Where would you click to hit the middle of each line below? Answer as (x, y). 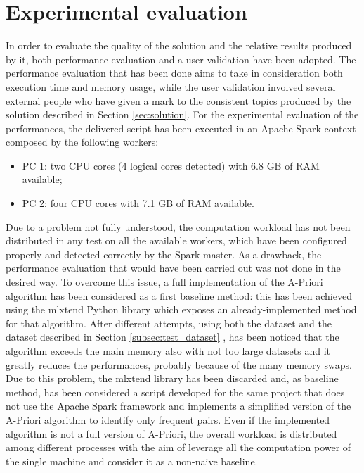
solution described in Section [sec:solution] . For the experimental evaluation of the (182, 114)
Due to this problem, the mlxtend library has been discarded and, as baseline (172, 378)
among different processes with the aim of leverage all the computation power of (178, 447)
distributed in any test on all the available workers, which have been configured (176, 240)
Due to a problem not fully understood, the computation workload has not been (178, 226)
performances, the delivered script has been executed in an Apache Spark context (181, 128)
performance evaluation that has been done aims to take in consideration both (174, 73)
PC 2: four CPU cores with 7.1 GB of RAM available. (138, 203)
